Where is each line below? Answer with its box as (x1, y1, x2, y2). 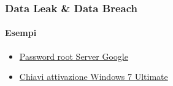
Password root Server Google (19, 49, 128, 62)
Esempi (5, 26, 37, 39)
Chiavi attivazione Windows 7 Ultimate (19, 70, 168, 83)
